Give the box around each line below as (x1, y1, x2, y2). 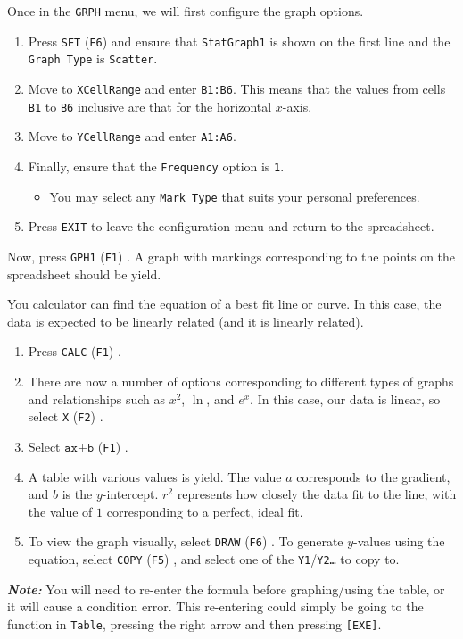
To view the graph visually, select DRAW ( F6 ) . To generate (28, 532, 343, 551)
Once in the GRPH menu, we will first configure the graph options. (7, 2, 364, 20)
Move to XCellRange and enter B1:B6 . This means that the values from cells (28, 79, 446, 97)
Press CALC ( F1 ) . (28, 342, 121, 361)
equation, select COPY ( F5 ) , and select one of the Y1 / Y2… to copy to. (28, 549, 400, 568)
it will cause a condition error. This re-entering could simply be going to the (7, 597, 424, 616)
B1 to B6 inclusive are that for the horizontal (28, 96, 272, 115)
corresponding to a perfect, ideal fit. (106, 502, 303, 520)
